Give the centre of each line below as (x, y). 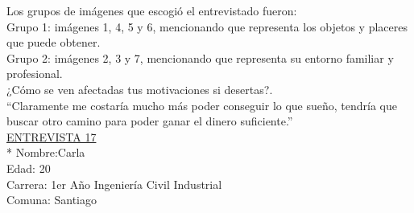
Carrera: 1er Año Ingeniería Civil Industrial (114, 184)
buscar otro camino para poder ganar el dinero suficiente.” (150, 121)
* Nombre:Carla (46, 152)
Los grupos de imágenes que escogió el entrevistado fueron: (152, 10)
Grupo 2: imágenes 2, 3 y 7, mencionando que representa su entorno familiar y (200, 57)
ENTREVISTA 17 (52, 136)
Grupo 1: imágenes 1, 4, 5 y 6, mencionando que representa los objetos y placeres (207, 26)
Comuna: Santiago (52, 200)
